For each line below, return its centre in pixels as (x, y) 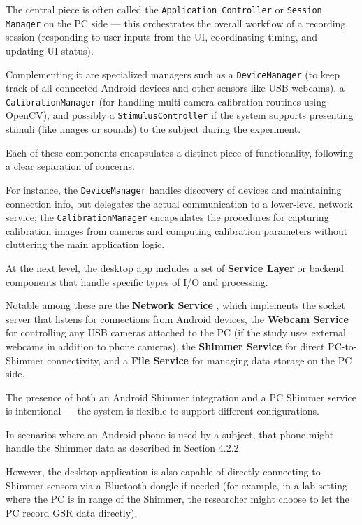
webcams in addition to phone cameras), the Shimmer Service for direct (165, 346)
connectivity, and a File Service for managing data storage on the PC (200, 360)
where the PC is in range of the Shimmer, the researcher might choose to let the (178, 499)
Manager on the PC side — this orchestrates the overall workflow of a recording (176, 23)
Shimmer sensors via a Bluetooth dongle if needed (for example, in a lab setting (177, 485)
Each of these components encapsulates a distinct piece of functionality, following (180, 152)
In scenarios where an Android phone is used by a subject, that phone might (170, 434)
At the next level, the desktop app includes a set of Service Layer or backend (175, 267)
